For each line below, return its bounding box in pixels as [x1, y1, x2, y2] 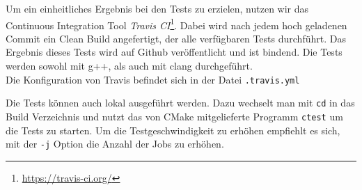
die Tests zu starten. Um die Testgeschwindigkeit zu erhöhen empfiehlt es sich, [6, 122, 340, 137]
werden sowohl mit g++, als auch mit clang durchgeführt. [6, 58, 253, 73]
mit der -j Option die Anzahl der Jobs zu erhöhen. [6, 136, 224, 151]
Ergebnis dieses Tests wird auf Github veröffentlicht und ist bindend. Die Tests [6, 45, 343, 59]
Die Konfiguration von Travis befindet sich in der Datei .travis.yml [6, 72, 300, 86]
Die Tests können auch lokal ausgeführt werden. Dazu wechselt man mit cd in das [6, 95, 355, 110]
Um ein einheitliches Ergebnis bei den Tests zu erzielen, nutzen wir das [6, 1, 309, 15]
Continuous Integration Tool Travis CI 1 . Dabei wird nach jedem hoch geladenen [6, 15, 347, 32]
